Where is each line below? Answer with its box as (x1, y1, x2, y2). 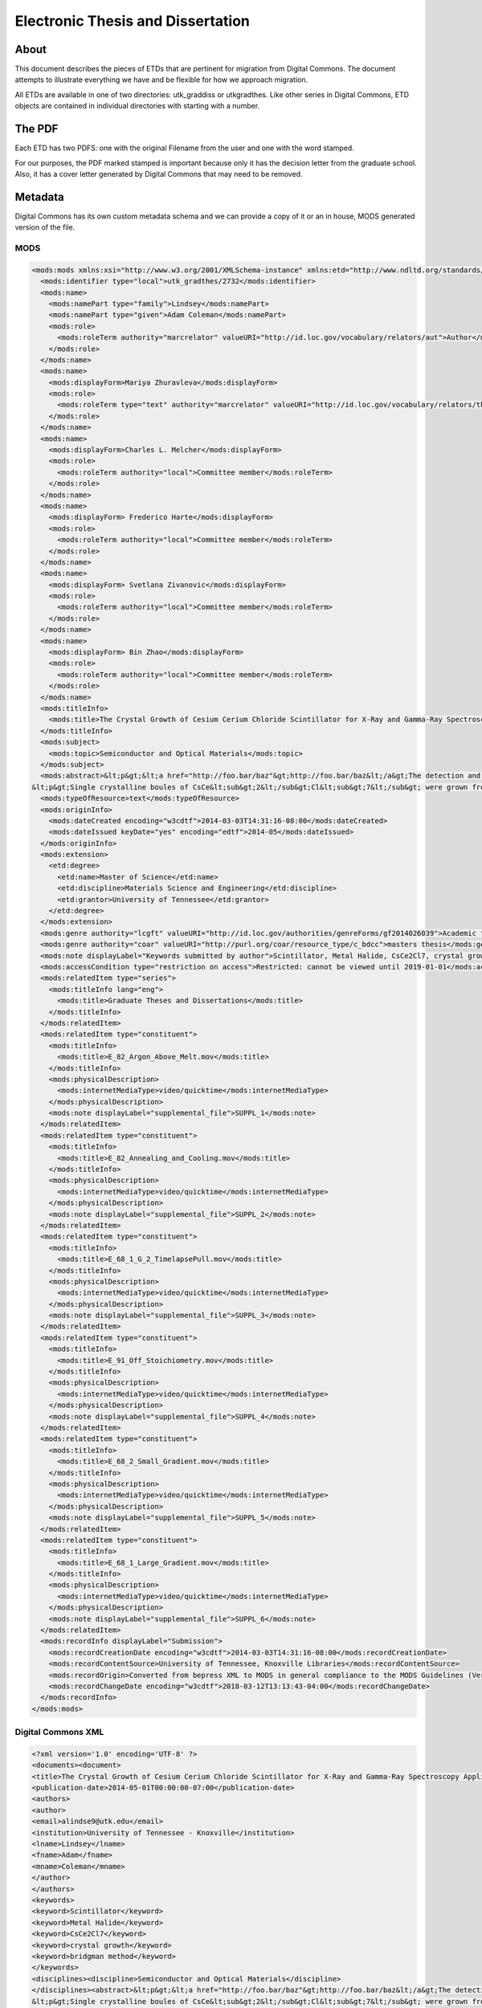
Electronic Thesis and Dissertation (14, 12, 251, 30)
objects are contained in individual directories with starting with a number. (14, 101, 260, 111)
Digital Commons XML (14, 1727, 104, 1738)
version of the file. (14, 222, 76, 232)
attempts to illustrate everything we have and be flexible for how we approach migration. (14, 75, 308, 84)
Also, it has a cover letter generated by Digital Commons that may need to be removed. (14, 169, 303, 178)
